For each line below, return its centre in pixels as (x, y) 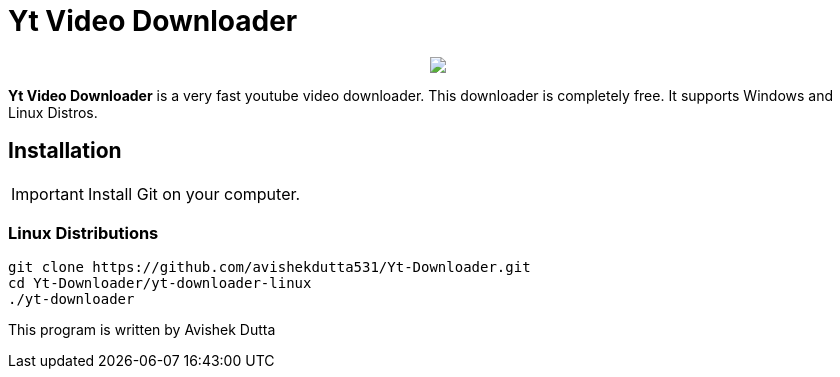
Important (47, 193)
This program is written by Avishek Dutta (142, 330)
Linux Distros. (53, 112)
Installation (65, 151)
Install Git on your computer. (194, 193)
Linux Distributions (83, 232)
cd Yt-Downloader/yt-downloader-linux (160, 283)
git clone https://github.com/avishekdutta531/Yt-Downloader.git (269, 267)
